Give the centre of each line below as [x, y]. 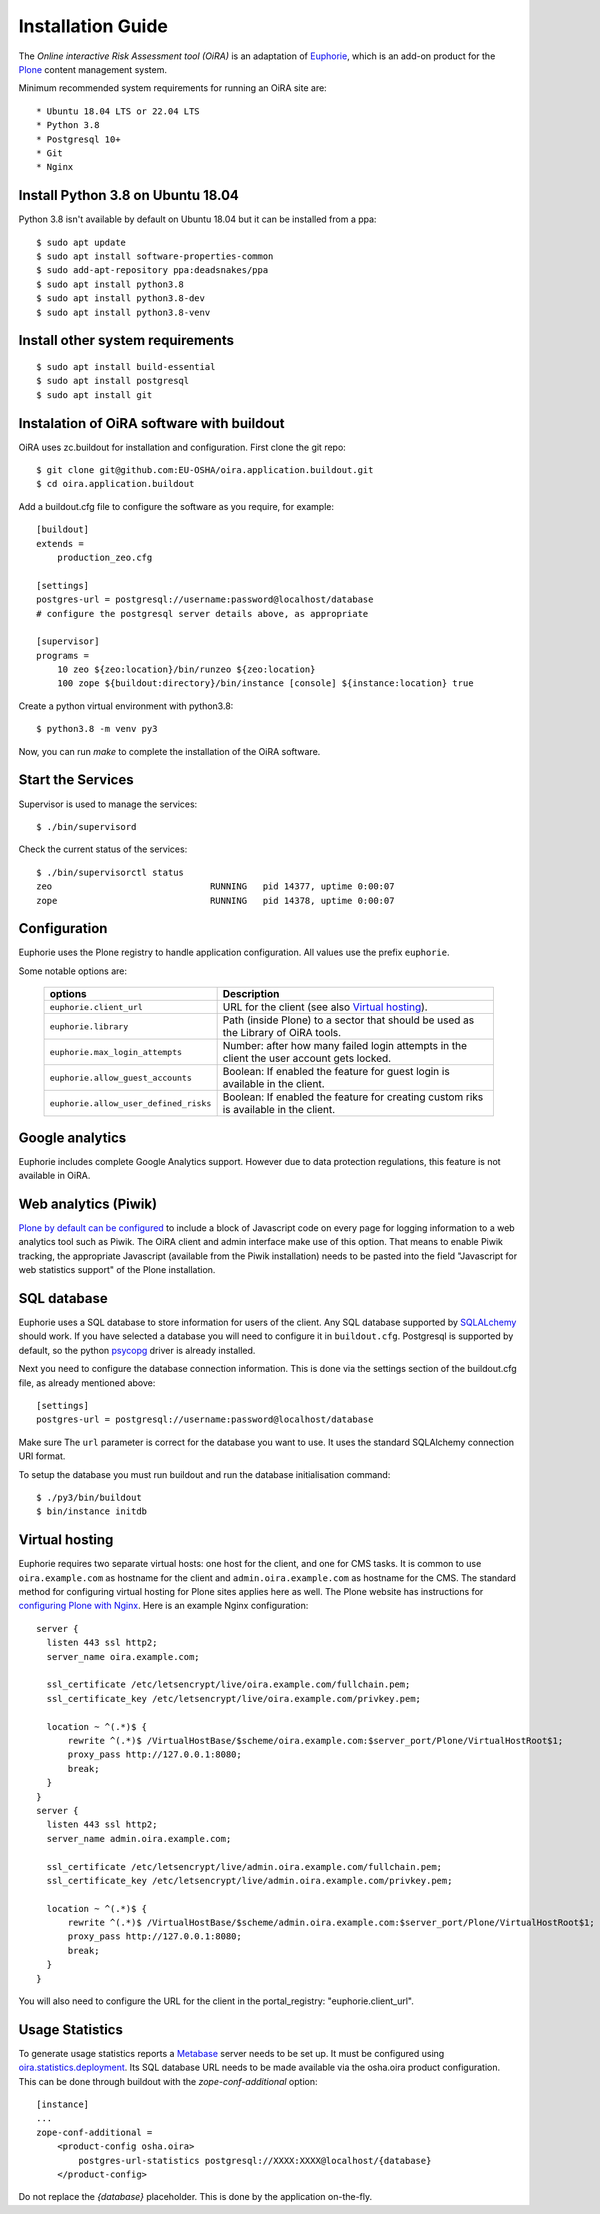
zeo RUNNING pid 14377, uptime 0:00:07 [215, 886]
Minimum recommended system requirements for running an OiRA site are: [172, 88]
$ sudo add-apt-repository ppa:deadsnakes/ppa [152, 270]
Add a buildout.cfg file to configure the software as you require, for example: [176, 506]
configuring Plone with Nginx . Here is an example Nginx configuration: [163, 1606]
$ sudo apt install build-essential [126, 366]
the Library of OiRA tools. [282, 1033]
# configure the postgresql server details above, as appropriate [202, 613]
